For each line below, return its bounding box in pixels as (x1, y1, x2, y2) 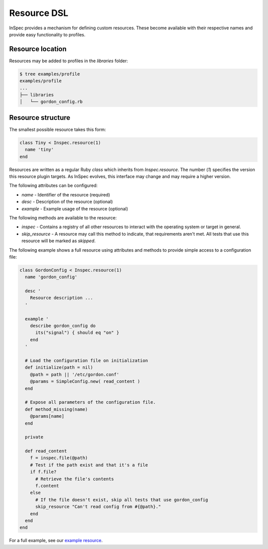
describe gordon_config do (30, 323, 96, 329)
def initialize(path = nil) (25, 365, 93, 370)
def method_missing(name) (25, 406, 88, 412)
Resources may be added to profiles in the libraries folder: (9, 58, 129, 64)
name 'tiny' (25, 147, 54, 153)
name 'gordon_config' (25, 274, 78, 280)
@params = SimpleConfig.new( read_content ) (30, 378, 140, 384)
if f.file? (30, 469, 57, 475)
